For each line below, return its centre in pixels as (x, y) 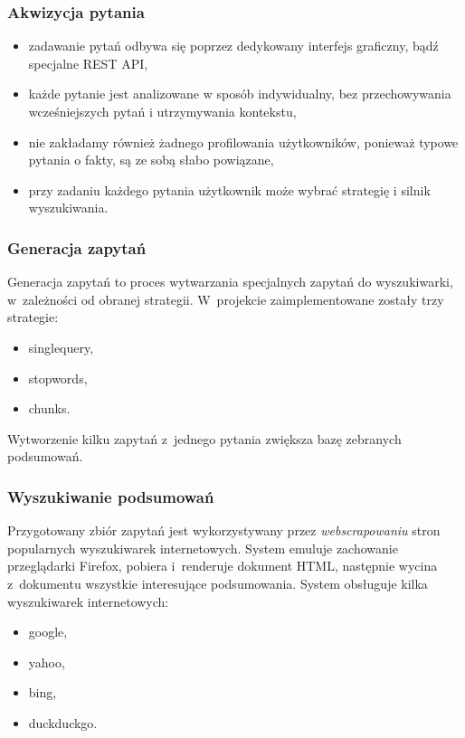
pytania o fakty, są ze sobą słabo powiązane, (151, 160)
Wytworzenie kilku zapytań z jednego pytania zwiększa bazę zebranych (204, 438)
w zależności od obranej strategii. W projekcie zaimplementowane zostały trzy (226, 299)
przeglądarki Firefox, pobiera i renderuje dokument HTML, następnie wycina (223, 566)
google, (48, 632)
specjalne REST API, (88, 63)
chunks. (49, 408)
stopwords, (58, 378)
